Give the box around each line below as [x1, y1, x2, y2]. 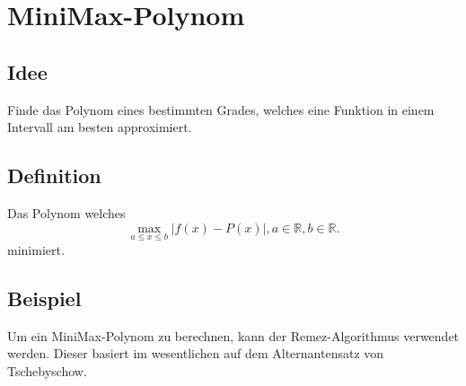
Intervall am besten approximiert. [7, 118, 192, 136]
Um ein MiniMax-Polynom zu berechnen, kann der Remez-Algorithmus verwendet [7, 326, 460, 345]
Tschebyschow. [7, 361, 87, 380]
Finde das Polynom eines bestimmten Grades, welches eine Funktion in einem [7, 100, 435, 118]
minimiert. [7, 240, 65, 259]
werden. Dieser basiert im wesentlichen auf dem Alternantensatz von [7, 344, 384, 363]
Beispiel [7, 284, 82, 311]
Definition [7, 162, 101, 189]
